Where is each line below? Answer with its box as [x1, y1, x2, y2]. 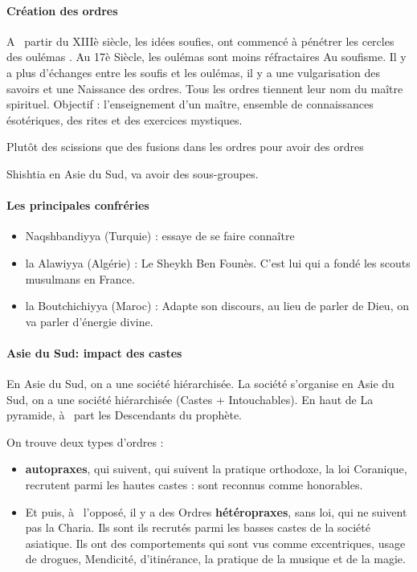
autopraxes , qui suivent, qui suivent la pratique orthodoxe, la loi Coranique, [25, 460, 407, 477]
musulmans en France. [25, 270, 135, 287]
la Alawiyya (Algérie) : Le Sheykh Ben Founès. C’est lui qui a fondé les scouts [25, 254, 411, 271]
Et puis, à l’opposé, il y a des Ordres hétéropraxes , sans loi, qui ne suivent [25, 503, 407, 520]
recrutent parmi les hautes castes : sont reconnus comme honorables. [25, 476, 363, 493]
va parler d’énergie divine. [25, 313, 153, 329]
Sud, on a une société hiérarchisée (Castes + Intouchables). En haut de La [6, 390, 374, 407]
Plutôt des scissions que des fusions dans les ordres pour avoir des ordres [6, 138, 364, 155]
